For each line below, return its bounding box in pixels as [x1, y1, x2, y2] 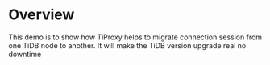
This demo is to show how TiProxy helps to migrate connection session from [8, 32, 263, 42]
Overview [8, 6, 75, 24]
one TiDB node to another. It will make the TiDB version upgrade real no [8, 40, 247, 50]
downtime [8, 49, 42, 59]
